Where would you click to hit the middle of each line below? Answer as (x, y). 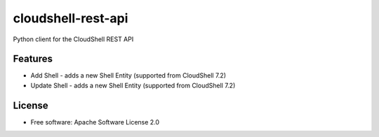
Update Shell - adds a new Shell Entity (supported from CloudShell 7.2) (133, 85)
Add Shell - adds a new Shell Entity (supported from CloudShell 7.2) (128, 75)
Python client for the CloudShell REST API (73, 39)
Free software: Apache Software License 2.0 (95, 122)
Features (33, 59)
